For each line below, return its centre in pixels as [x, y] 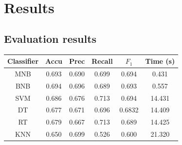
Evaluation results [50, 38]
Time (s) [160, 61]
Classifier [23, 61]
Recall [102, 61]
